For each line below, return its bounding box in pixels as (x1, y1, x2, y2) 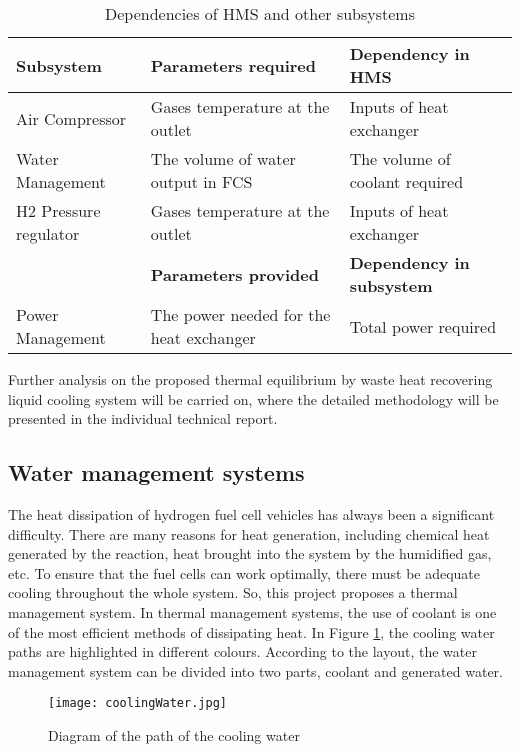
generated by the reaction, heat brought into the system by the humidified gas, (8, 543, 492, 564)
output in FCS (150, 170, 253, 193)
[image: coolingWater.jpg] (48, 696, 227, 711)
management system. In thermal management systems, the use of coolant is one (8, 601, 497, 622)
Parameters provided (150, 262, 319, 286)
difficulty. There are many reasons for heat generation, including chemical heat (8, 523, 490, 544)
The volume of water (150, 147, 296, 170)
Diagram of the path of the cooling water (48, 724, 300, 745)
